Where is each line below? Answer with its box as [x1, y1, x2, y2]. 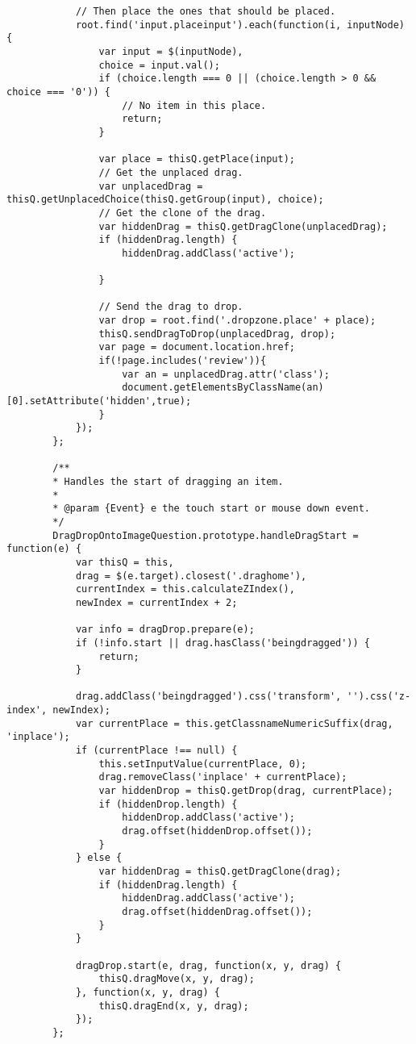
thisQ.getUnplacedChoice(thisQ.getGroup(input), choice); [6, 194, 324, 206]
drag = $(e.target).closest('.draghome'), [75, 570, 307, 582]
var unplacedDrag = [98, 180, 203, 192]
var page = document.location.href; [98, 341, 295, 353]
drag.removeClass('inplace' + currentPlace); [98, 771, 347, 783]
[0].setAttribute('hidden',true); [6, 395, 192, 407]
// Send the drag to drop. [98, 301, 243, 313]
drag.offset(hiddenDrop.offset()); [122, 825, 313, 837]
